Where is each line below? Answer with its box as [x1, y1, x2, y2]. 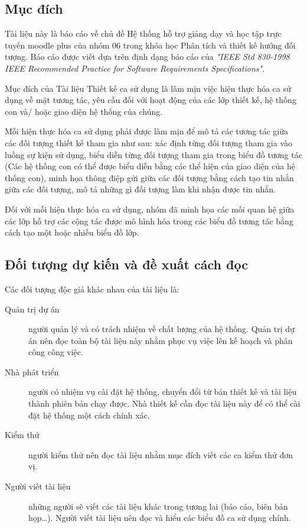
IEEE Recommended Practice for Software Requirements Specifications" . [5, 62, 265, 74]
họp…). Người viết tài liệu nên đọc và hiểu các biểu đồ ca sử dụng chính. [28, 511, 291, 524]
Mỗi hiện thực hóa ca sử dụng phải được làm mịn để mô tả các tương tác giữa [5, 125, 288, 137]
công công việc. [28, 346, 83, 358]
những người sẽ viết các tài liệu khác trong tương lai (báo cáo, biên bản [28, 500, 288, 512]
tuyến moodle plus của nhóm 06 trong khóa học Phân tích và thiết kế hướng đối [5, 38, 296, 51]
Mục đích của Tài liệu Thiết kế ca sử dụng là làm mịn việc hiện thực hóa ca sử [5, 82, 291, 94]
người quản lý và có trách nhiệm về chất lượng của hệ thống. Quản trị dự [28, 323, 295, 335]
